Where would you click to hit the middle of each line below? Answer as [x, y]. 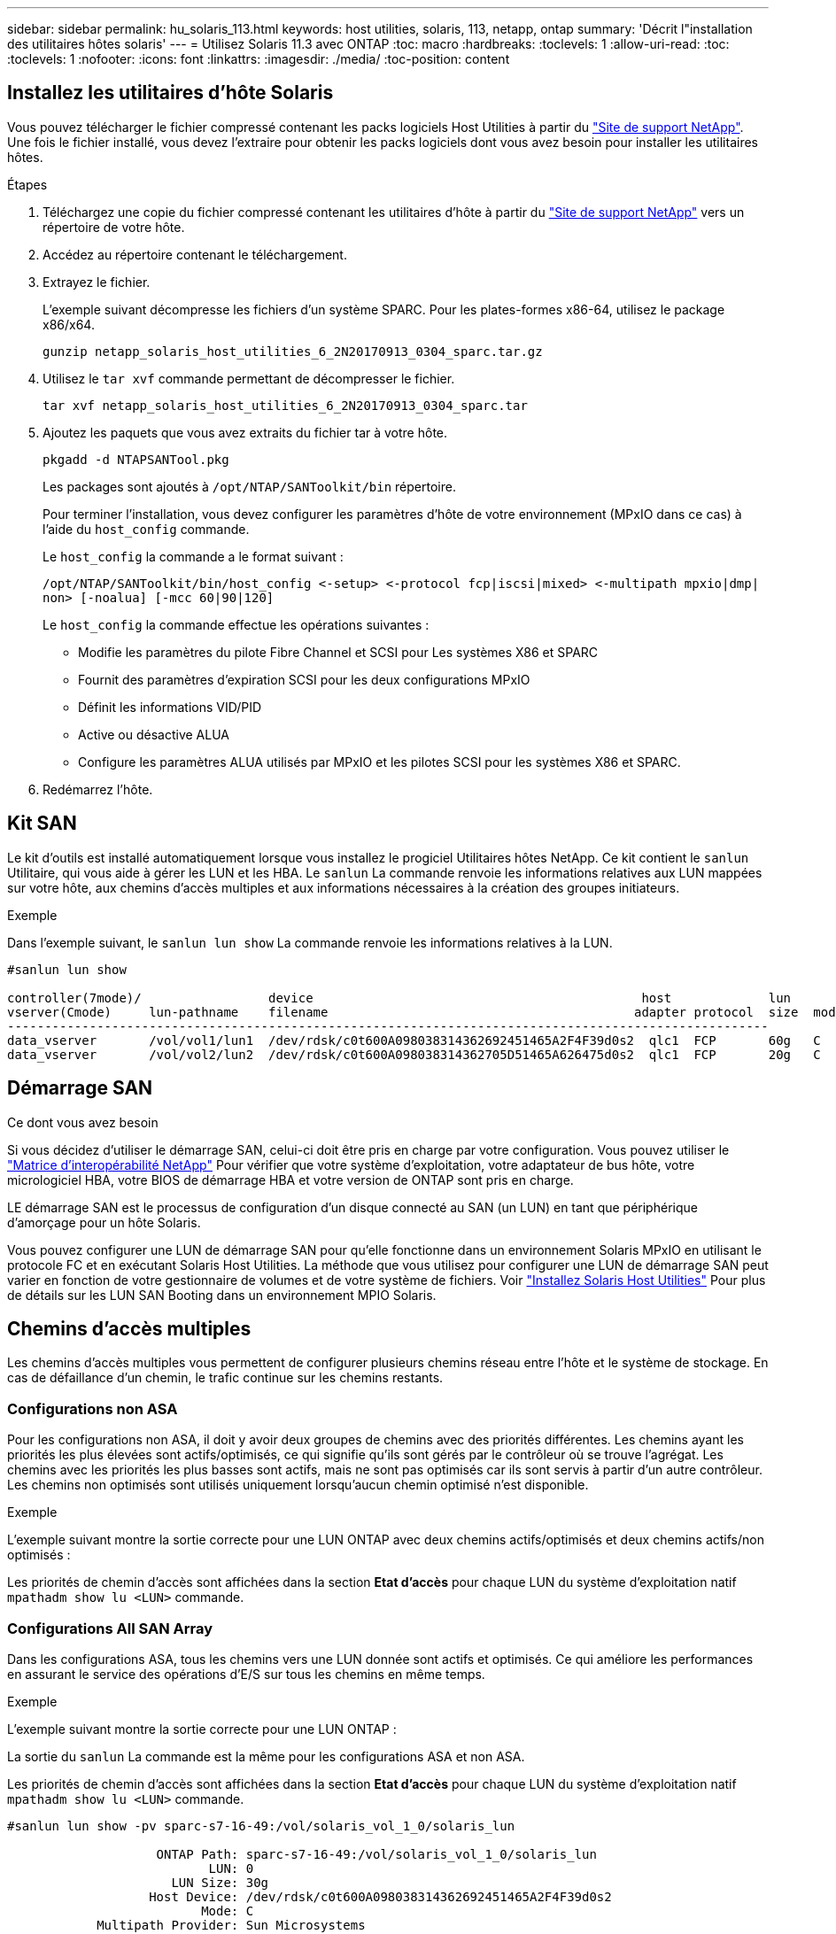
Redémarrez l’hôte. [98, 789]
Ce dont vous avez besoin [83, 1122]
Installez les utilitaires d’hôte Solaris [170, 93]
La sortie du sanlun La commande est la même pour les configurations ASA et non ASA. [266, 1756]
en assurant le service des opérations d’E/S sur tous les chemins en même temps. [246, 1674]
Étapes [27, 184]
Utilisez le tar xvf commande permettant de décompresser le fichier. [249, 378]
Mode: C [228, 1911]
